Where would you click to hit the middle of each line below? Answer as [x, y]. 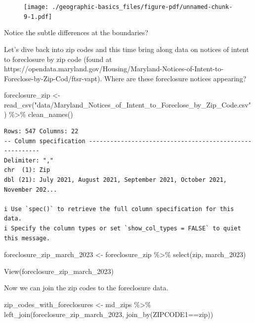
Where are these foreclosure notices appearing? [175, 78]
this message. [27, 238]
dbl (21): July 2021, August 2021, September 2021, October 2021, [116, 180]
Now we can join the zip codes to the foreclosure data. [86, 288]
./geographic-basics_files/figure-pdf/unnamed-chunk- [142, 7]
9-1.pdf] [38, 17]
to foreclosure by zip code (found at [58, 59]
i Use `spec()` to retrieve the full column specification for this [119, 209]
